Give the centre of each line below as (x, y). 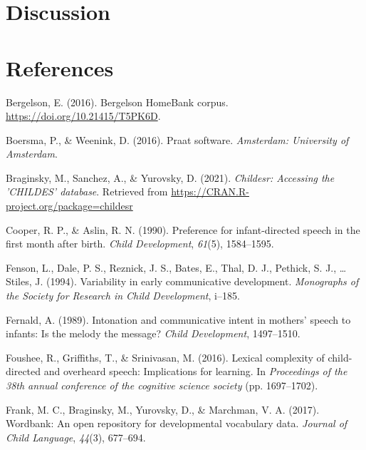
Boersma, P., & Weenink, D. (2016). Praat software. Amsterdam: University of (177, 139)
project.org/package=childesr (69, 206)
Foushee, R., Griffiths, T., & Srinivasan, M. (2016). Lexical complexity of (165, 357)
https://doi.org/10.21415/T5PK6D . (83, 116)
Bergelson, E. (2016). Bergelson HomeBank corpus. (117, 102)
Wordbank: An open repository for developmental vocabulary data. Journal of (177, 423)
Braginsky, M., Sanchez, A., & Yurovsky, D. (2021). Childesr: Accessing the (170, 177)
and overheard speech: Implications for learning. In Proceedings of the (195, 371)
